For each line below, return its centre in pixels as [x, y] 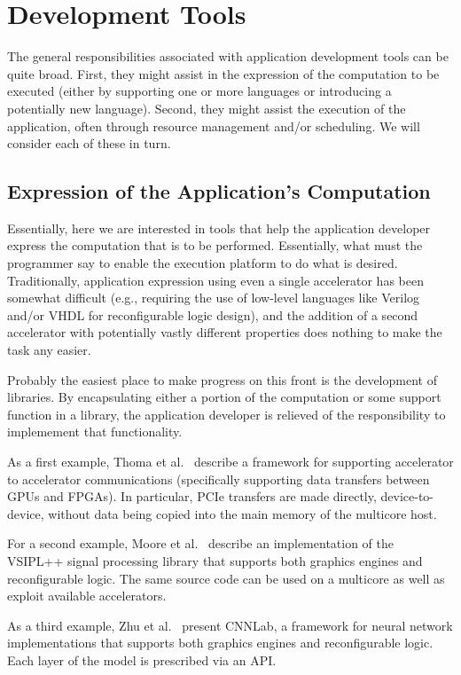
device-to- [407, 496]
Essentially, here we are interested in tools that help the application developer [219, 228]
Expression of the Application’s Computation [219, 191]
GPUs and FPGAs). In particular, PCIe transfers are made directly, [192, 496]
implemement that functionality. [95, 432]
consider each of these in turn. [89, 143]
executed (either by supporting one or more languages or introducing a [199, 91]
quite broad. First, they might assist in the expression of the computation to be [223, 73]
